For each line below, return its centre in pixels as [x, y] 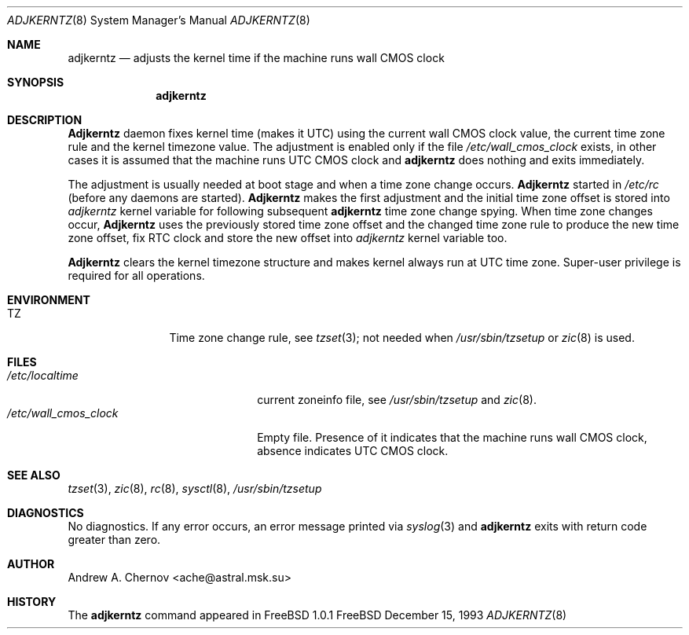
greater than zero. [114, 540]
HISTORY [32, 602]
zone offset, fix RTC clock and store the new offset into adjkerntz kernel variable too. [288, 238]
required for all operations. [136, 275]
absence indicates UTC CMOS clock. [353, 451]
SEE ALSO [34, 475]
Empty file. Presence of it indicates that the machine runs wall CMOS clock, [452, 437]
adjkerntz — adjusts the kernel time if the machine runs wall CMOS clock [256, 58]
